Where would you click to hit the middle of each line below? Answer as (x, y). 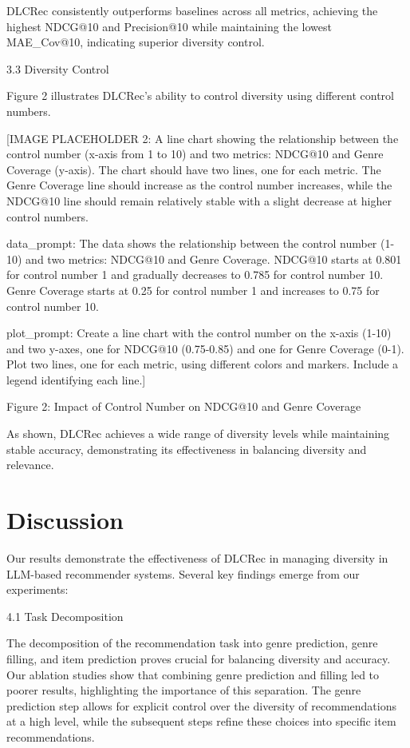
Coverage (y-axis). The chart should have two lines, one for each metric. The (194, 169)
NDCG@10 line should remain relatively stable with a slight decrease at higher (199, 200)
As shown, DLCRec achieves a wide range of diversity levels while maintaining (198, 434)
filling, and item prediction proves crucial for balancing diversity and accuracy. (199, 658)
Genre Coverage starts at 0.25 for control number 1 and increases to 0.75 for (193, 290)
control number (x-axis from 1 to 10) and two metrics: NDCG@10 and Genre (195, 154)
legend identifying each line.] (76, 379)
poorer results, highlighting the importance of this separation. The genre (184, 690)
